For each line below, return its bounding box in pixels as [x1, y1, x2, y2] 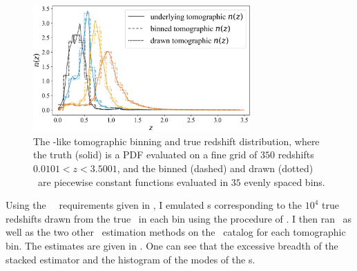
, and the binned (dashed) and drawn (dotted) [117, 161, 313, 176]
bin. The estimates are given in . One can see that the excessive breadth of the [6, 239, 338, 253]
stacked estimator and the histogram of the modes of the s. [6, 252, 255, 266]
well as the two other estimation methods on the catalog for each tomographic [6, 225, 346, 239]
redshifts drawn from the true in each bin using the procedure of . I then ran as [6, 211, 352, 225]
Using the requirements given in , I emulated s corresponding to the [6, 198, 302, 212]
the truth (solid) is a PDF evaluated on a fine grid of [33, 147, 258, 162]
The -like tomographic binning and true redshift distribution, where [33, 133, 320, 148]
